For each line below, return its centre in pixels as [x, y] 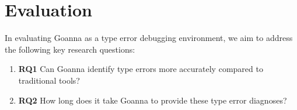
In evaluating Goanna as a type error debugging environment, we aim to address [149, 38]
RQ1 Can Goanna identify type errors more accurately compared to [141, 69]
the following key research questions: [70, 49]
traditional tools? [49, 80]
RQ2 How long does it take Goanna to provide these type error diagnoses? [153, 100]
